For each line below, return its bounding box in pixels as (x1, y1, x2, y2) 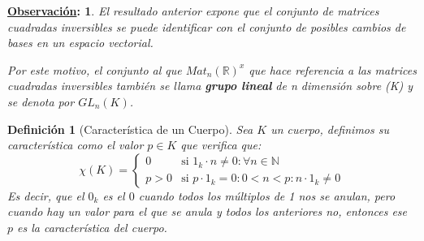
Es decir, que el (7, 187, 84, 204)
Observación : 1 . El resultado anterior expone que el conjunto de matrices (7, 2, 379, 19)
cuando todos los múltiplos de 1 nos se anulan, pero (138, 187, 396, 204)
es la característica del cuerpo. (17, 218, 167, 235)
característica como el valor (7, 136, 144, 153)
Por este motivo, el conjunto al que (7, 61, 182, 78)
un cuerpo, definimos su (270, 120, 389, 137)
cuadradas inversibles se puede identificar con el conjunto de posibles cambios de (7, 18, 406, 35)
